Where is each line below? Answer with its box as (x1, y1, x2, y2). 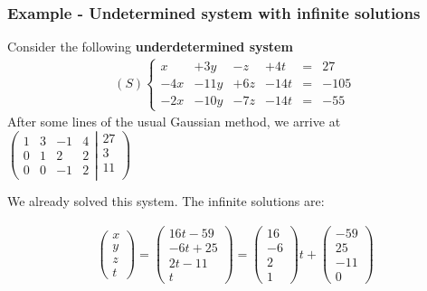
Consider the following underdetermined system (7, 37, 293, 56)
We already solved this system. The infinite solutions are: (7, 192, 325, 211)
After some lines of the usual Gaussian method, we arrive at (7, 112, 341, 131)
